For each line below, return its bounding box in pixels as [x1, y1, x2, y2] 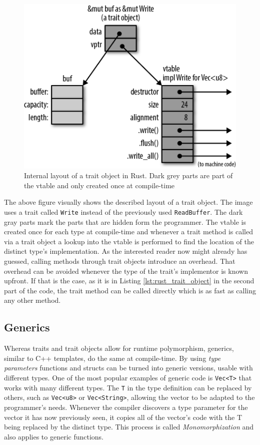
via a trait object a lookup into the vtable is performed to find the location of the [4, 236, 254, 246]
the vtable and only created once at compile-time [24, 180, 175, 190]
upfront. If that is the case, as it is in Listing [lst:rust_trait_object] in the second [4, 275, 254, 286]
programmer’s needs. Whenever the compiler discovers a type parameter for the [4, 401, 248, 412]
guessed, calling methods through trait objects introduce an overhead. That [4, 256, 235, 266]
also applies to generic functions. [4, 431, 103, 441]
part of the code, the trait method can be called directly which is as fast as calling [4, 285, 256, 295]
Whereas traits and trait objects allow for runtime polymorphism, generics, [4, 343, 234, 353]
